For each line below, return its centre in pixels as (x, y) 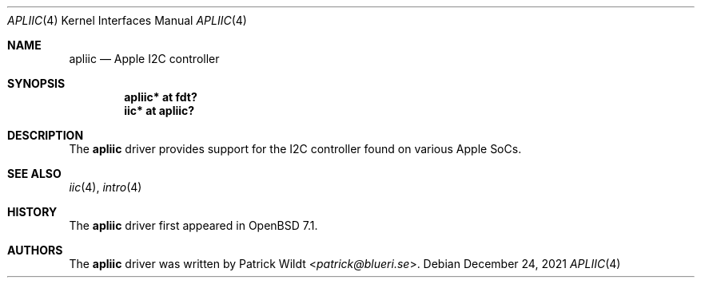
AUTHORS (35, 250)
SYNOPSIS (36, 83)
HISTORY (32, 212)
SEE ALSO (34, 174)
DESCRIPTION (46, 135)
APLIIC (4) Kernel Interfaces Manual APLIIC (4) (127, 20)
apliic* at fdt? (161, 97)
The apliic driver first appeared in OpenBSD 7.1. (193, 225)
